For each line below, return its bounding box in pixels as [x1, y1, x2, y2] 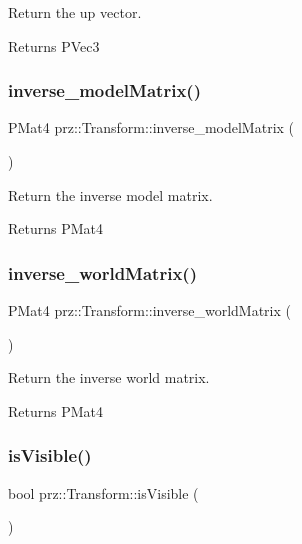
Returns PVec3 [8, 35, 100, 56]
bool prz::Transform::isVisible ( [8, 482, 199, 503]
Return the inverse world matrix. [8, 367, 210, 388]
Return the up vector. [8, 2, 142, 22]
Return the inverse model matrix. [8, 184, 213, 205]
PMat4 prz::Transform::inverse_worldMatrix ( [8, 300, 291, 320]
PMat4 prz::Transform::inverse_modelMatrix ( [8, 117, 295, 138]
